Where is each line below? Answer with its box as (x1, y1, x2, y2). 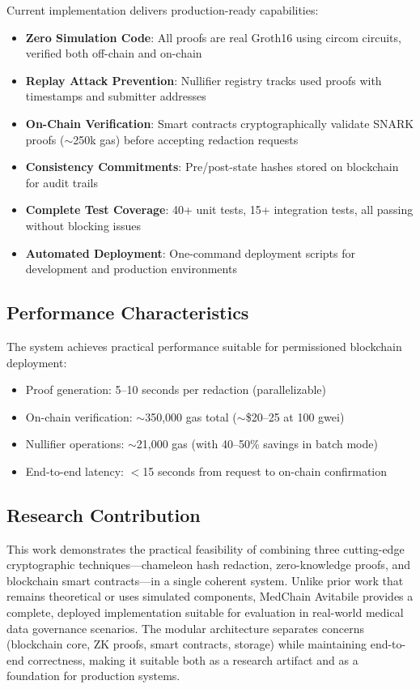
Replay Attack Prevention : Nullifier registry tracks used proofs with (25, 71, 382, 88)
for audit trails (25, 173, 99, 190)
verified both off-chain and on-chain (25, 45, 202, 62)
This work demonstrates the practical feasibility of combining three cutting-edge (6, 540, 405, 557)
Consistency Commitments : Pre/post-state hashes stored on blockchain (25, 158, 399, 175)
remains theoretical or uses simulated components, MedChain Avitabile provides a (6, 588, 414, 605)
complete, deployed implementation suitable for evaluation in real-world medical (6, 604, 404, 621)
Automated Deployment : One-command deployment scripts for (25, 244, 355, 261)
